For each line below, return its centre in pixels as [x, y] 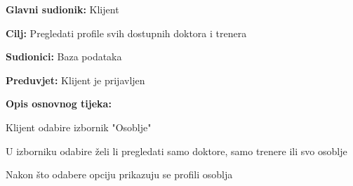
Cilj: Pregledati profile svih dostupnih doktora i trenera [126, 33]
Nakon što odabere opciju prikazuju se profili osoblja [119, 174]
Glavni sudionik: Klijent [62, 9]
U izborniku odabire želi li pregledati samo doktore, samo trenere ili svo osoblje [176, 151]
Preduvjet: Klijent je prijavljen [75, 80]
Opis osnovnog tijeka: [59, 104]
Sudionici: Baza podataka [64, 57]
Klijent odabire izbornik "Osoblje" [79, 127]
